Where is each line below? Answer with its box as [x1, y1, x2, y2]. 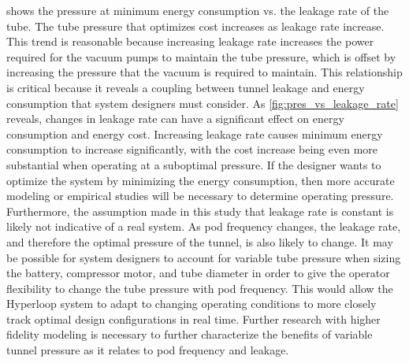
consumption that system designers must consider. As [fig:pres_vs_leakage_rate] [6, 94, 399, 111]
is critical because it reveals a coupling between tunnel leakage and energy [6, 79, 365, 95]
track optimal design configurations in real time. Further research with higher [6, 310, 381, 327]
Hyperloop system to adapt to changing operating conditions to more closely [6, 295, 377, 312]
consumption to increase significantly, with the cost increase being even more [6, 141, 378, 157]
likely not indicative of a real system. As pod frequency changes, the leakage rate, [6, 218, 401, 235]
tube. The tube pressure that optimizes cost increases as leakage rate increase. [6, 17, 385, 34]
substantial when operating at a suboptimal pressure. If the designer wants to [6, 156, 381, 172]
